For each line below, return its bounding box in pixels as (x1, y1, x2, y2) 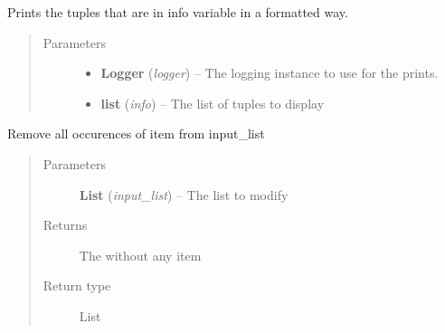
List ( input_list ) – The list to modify (79, 185, 289, 204)
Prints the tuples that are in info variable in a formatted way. (7, 3, 348, 21)
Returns (43, 215, 88, 234)
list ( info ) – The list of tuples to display (100, 93, 325, 112)
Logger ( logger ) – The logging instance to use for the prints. (100, 63, 439, 82)
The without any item (79, 245, 202, 264)
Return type (43, 276, 111, 295)
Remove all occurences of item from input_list (7, 124, 265, 143)
